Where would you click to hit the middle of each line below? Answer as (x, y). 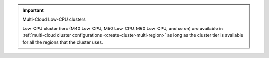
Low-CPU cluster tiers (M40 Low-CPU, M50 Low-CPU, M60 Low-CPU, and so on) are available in (123, 28)
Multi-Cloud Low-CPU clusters (54, 19)
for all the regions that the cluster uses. (63, 42)
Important (33, 10)
